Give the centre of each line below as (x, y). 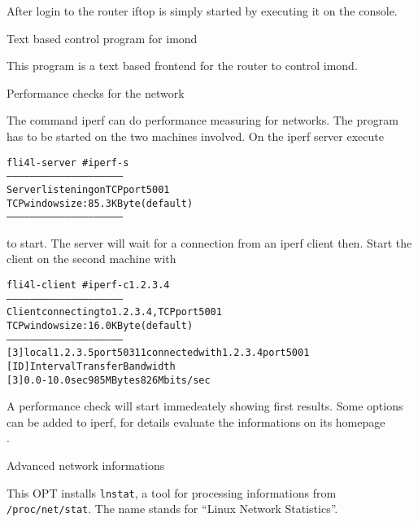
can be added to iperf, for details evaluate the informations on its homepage (196, 421)
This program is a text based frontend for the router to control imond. (182, 66)
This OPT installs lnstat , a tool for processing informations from (172, 492)
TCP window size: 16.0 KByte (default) (100, 326)
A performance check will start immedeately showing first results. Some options (205, 406)
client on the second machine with (91, 259)
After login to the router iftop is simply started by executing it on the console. (202, 11)
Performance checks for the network (96, 92)
